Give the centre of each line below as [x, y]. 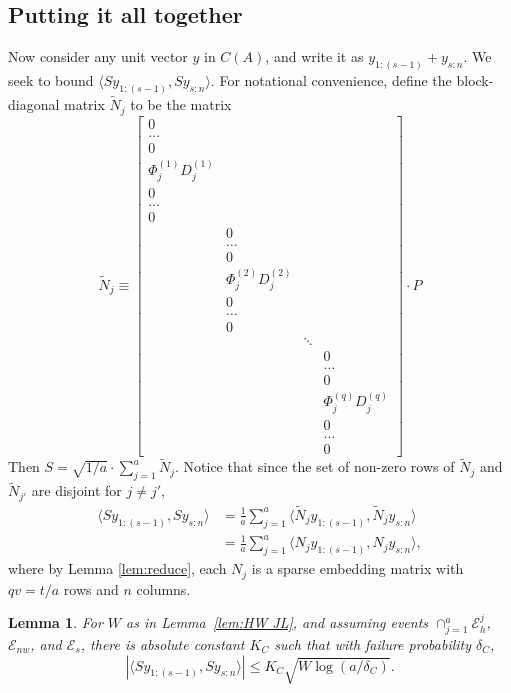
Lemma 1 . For [55, 622]
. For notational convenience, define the [331, 80]
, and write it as [314, 56]
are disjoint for [76, 490]
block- [475, 80]
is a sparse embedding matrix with [357, 568]
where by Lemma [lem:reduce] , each [117, 568]
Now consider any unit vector [98, 56]
